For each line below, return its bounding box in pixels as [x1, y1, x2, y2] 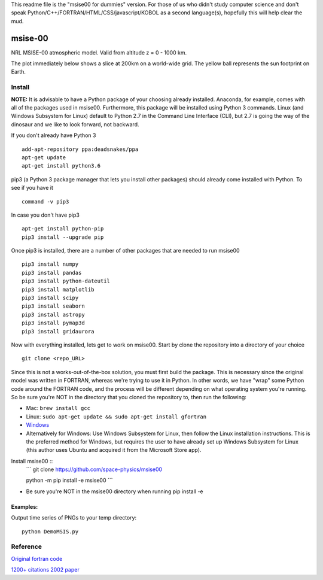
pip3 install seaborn [22, 303, 85, 309]
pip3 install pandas [22, 269, 82, 276]
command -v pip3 [22, 198, 69, 205]
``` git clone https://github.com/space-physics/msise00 [26, 466, 163, 473]
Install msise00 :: [11, 457, 53, 464]
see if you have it [11, 184, 53, 192]
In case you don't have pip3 [11, 211, 80, 218]
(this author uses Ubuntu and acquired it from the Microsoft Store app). [26, 447, 202, 454]
